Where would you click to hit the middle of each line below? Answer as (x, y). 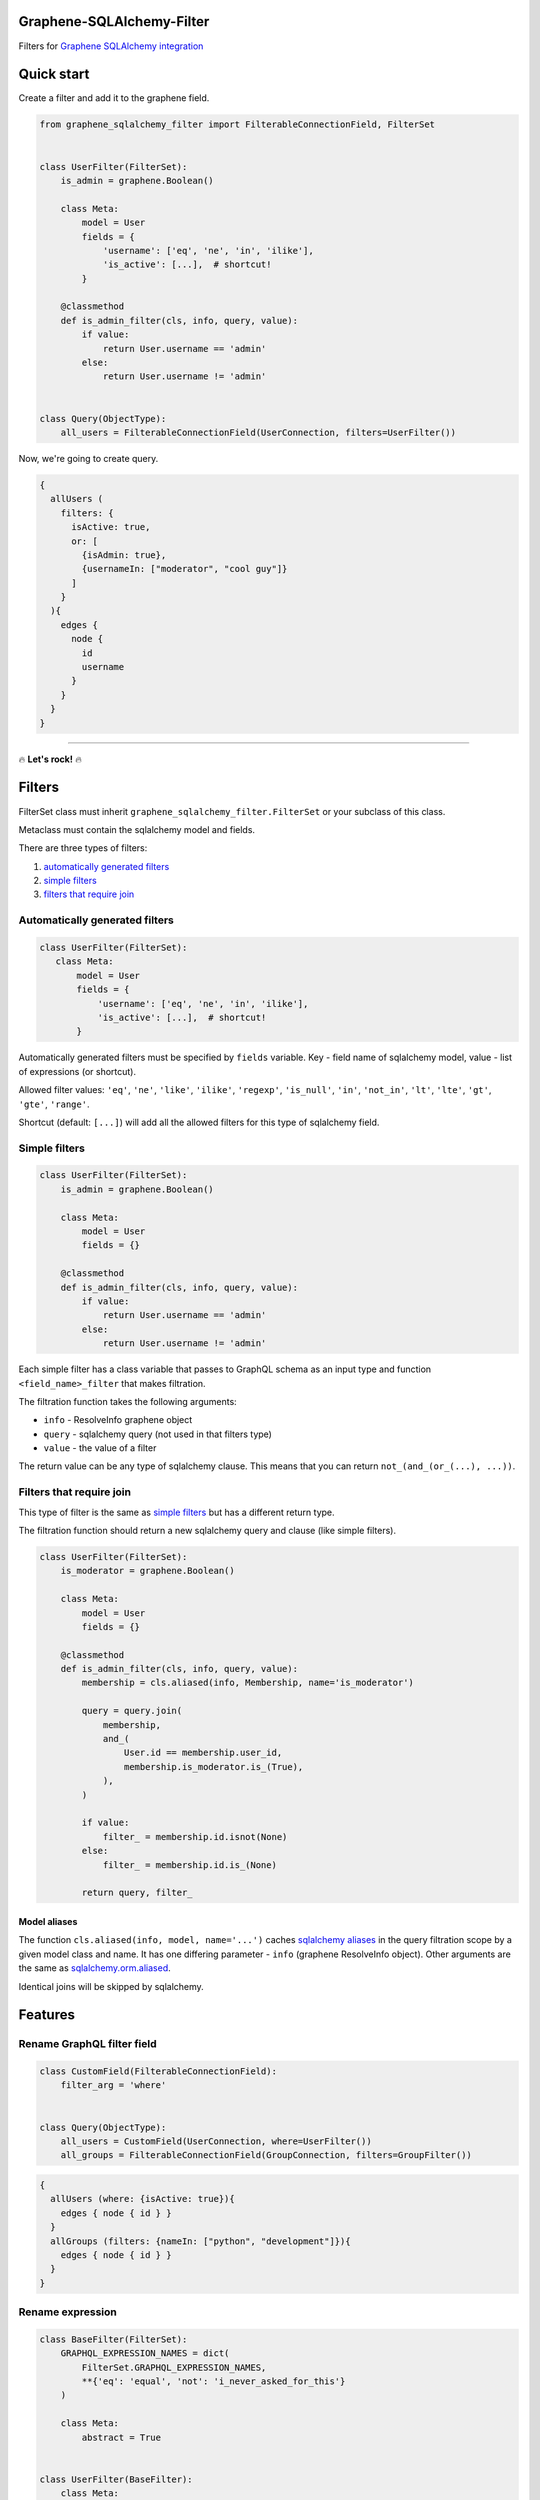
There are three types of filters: (83, 848)
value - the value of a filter (100, 1448)
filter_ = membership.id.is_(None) (189, 1864)
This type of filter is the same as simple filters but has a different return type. (176, 1512)
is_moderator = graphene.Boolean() (147, 1571)
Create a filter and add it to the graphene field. (114, 98)
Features (46, 2015)
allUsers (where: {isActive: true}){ (142, 2199)
